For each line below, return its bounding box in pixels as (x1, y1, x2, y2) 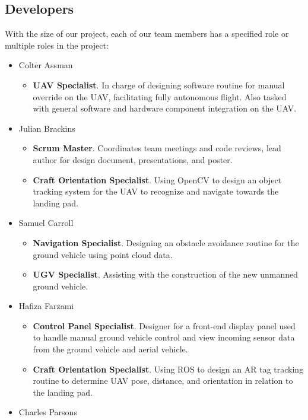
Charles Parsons (18, 406, 77, 418)
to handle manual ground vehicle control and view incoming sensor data (33, 331, 295, 343)
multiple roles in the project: (5, 39, 109, 51)
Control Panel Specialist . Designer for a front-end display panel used (33, 319, 296, 332)
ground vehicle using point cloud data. (33, 248, 173, 260)
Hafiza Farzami (18, 300, 74, 312)
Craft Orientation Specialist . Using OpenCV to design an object (33, 173, 282, 186)
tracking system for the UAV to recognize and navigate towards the (33, 185, 279, 198)
